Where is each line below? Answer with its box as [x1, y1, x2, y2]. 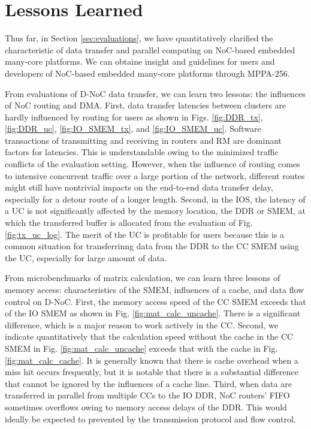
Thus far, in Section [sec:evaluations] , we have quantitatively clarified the [5, 32, 273, 44]
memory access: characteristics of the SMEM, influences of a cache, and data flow [5, 283, 304, 295]
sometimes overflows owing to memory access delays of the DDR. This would [5, 400, 287, 413]
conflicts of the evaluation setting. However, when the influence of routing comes [5, 158, 300, 170]
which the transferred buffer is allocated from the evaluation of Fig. [5, 216, 253, 229]
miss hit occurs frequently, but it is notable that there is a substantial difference [5, 365, 298, 378]
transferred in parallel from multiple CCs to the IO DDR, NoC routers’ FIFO [5, 389, 290, 401]
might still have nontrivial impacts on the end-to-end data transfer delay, [5, 181, 273, 194]
